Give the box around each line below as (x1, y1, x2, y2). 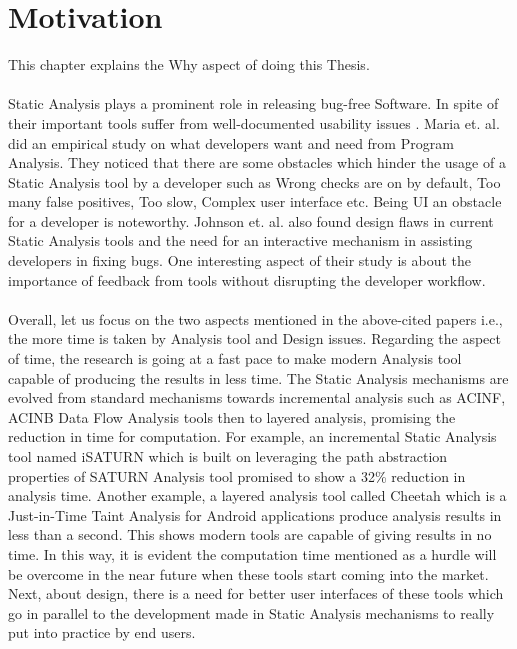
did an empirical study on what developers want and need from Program (8, 132, 454, 153)
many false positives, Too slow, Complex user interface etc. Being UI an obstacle (8, 191, 502, 212)
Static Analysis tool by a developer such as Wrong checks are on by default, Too (8, 171, 501, 192)
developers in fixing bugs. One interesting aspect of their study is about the (8, 250, 471, 271)
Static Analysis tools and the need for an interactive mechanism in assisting (8, 230, 473, 251)
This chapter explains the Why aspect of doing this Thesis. (8, 54, 370, 75)
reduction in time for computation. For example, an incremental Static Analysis (8, 426, 497, 447)
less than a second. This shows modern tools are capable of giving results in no (8, 524, 492, 545)
